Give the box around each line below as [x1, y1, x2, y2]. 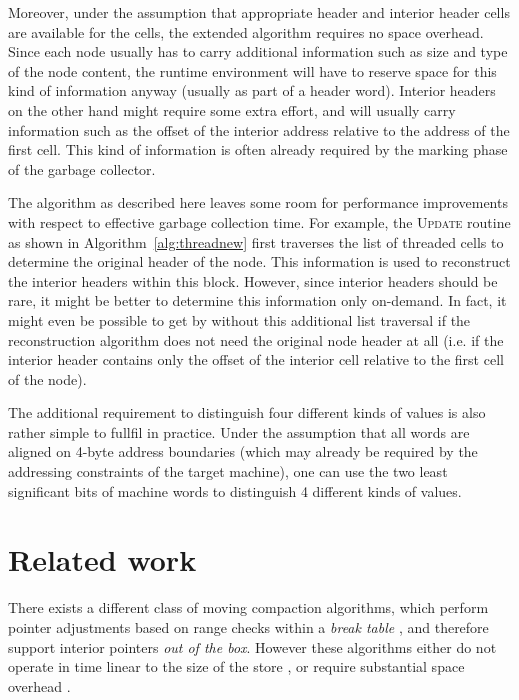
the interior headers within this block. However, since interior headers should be [8, 270, 498, 291]
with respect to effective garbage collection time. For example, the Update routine [8, 211, 511, 232]
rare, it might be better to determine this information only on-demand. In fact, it [8, 290, 507, 311]
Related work [8, 539, 197, 580]
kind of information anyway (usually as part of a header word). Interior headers [8, 80, 496, 101]
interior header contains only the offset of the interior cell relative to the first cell [8, 349, 504, 370]
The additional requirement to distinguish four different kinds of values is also [8, 402, 486, 423]
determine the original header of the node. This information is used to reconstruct [8, 251, 511, 272]
